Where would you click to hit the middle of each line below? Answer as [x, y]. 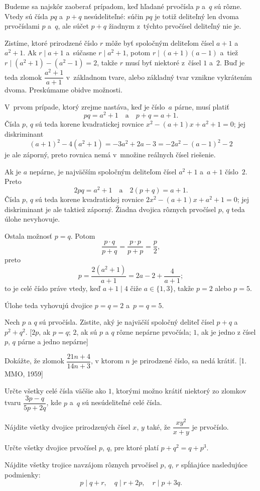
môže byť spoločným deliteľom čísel [160, 42]
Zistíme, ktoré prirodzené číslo [51, 42]
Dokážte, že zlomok [34, 361]
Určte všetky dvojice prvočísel [51, 448]
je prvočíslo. [210, 426]
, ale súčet [73, 26]
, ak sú [87, 331]
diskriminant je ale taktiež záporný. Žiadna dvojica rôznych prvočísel [110, 209]
